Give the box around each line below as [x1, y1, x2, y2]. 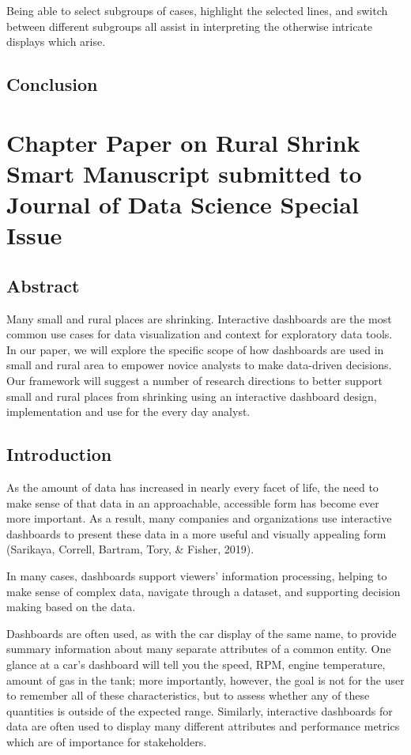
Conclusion [6, 72, 98, 96]
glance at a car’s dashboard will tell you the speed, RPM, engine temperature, [6, 656, 386, 672]
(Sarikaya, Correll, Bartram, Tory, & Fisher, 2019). [6, 541, 255, 557]
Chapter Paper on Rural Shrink [6, 126, 360, 158]
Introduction [6, 442, 112, 466]
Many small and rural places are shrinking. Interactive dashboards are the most [6, 310, 392, 327]
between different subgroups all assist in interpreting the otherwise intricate [6, 17, 373, 34]
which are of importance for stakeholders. [6, 733, 207, 749]
